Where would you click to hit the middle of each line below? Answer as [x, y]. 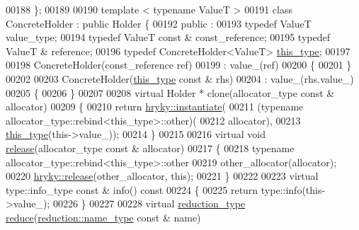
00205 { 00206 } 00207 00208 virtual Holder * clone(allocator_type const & [170, 92]
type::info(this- [293, 189]
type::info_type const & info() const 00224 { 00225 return [132, 189]
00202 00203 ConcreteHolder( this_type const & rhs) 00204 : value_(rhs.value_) [180, 78]
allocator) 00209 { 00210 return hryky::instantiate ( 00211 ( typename [155, 107]
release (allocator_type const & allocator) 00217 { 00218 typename [150, 148]
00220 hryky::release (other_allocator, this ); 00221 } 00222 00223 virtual [162, 176]
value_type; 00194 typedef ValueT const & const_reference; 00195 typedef [168, 37]
